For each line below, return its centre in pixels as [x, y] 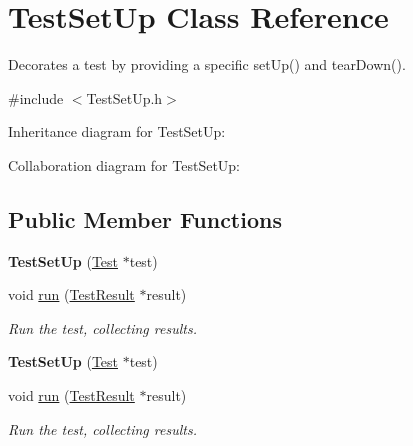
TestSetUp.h [124, 97]
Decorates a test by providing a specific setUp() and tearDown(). [207, 64]
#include [36, 97]
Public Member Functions [145, 218]
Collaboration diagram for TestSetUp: [124, 164]
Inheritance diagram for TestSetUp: [117, 131]
